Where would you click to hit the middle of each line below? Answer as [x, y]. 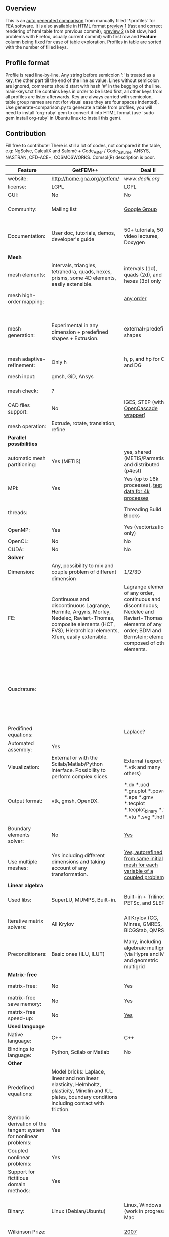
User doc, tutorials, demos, [83, 233]
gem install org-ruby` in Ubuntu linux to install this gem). [63, 118]
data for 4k [137, 491]
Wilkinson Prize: [27, 1232]
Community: [22, 209]
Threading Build [143, 509]
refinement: [21, 365]
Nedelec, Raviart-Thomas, [83, 618]
